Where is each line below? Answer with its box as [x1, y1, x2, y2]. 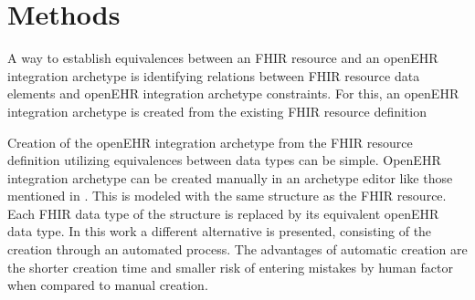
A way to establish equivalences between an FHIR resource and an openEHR [7, 48, 438, 67]
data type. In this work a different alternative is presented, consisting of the [7, 222, 432, 241]
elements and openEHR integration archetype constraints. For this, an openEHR [7, 84, 459, 103]
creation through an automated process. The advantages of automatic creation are [7, 240, 468, 259]
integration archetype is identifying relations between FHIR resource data [7, 66, 420, 85]
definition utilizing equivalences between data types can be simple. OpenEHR [7, 150, 441, 170]
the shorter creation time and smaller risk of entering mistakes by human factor [7, 257, 453, 276]
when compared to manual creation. [7, 275, 208, 295]
